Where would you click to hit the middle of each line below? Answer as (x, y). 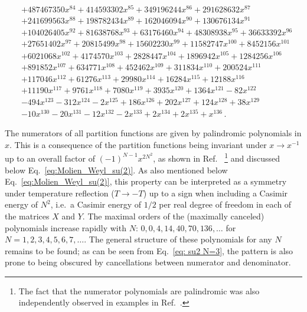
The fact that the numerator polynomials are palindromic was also (139, 290)
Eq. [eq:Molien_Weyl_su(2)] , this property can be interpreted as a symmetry (146, 181)
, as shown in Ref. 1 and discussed (217, 157)
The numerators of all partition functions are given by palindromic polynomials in (153, 133)
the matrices (27, 216)
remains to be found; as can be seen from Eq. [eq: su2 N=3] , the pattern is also (149, 250)
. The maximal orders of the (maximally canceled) (173, 216)
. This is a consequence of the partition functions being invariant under (138, 144)
